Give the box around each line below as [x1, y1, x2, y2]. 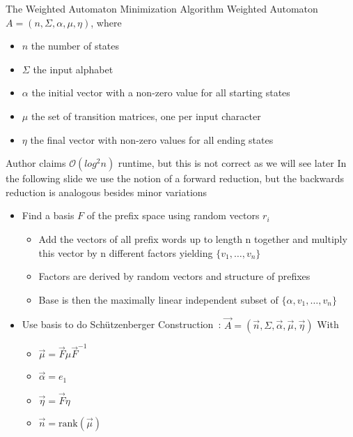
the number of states [31, 38, 120, 53]
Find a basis [22, 208, 74, 223]
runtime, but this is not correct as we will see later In [118, 156, 347, 170]
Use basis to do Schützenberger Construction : [22, 317, 221, 332]
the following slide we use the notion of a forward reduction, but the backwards [6, 171, 345, 186]
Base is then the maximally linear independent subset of [38, 292, 279, 306]
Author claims [6, 156, 66, 170]
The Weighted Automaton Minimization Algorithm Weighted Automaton [6, 1, 318, 15]
